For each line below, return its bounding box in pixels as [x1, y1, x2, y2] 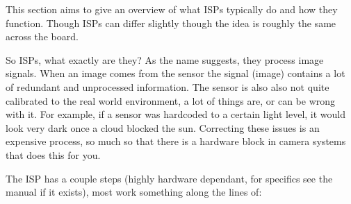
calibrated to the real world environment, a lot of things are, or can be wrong [6, 93, 336, 108]
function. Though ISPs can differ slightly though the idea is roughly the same [6, 15, 336, 30]
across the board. [6, 29, 79, 44]
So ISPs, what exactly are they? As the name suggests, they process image [6, 52, 324, 67]
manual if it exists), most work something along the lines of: [6, 185, 262, 199]
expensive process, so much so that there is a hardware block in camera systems [6, 134, 346, 148]
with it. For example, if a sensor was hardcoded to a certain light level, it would [6, 107, 346, 121]
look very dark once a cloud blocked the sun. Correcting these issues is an [6, 120, 320, 135]
